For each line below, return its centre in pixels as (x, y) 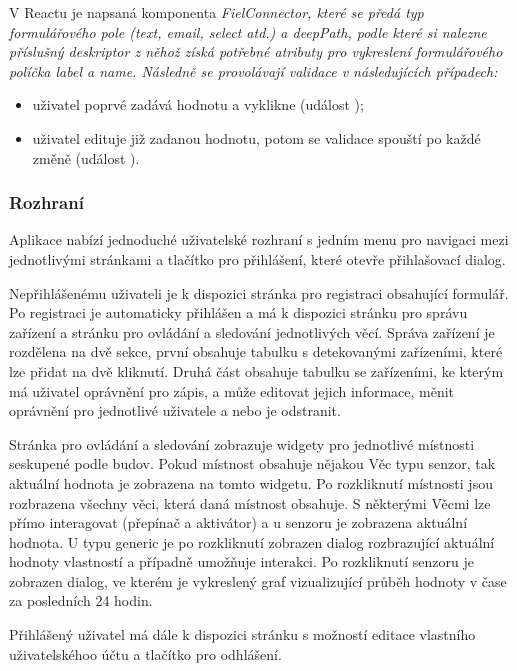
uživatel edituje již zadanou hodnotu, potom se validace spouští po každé (256, 137)
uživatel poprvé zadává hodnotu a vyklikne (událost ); (198, 104)
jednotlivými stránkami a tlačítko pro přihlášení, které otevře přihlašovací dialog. (257, 258)
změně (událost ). (86, 157)
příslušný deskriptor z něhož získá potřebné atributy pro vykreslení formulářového (256, 51)
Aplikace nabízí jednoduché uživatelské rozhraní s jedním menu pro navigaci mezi (259, 239)
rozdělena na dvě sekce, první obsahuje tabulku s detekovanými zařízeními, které (256, 351)
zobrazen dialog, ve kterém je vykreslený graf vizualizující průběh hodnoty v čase (258, 580)
